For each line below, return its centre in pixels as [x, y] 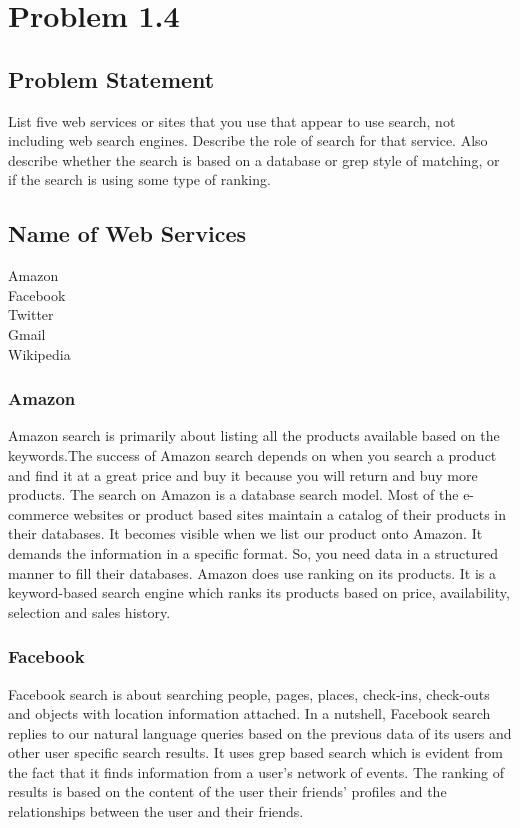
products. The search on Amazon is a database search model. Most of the [233, 494]
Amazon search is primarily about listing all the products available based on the [254, 435]
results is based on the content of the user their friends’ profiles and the [227, 791]
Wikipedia [39, 353]
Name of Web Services [127, 233]
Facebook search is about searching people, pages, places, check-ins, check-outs [249, 693]
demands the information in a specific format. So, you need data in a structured [253, 552]
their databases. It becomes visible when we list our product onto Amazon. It [245, 533]
